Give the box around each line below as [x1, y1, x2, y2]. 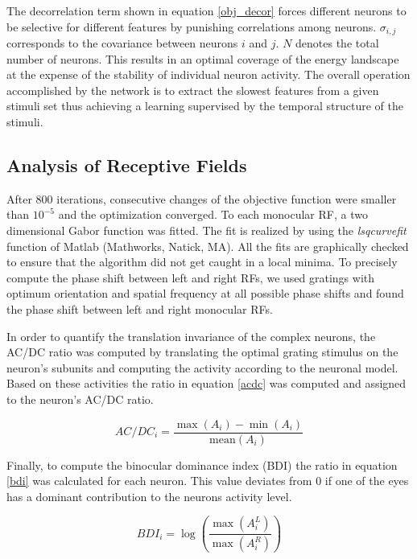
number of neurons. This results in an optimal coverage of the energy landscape [6, 50, 399, 67]
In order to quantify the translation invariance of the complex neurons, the [6, 327, 376, 344]
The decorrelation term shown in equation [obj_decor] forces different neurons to [6, 2, 407, 18]
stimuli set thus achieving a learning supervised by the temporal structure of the [6, 97, 403, 114]
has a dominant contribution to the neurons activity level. [6, 487, 292, 504]
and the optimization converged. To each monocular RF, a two [58, 206, 368, 223]
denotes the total [295, 35, 379, 51]
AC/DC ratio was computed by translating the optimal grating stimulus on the [6, 343, 398, 360]
